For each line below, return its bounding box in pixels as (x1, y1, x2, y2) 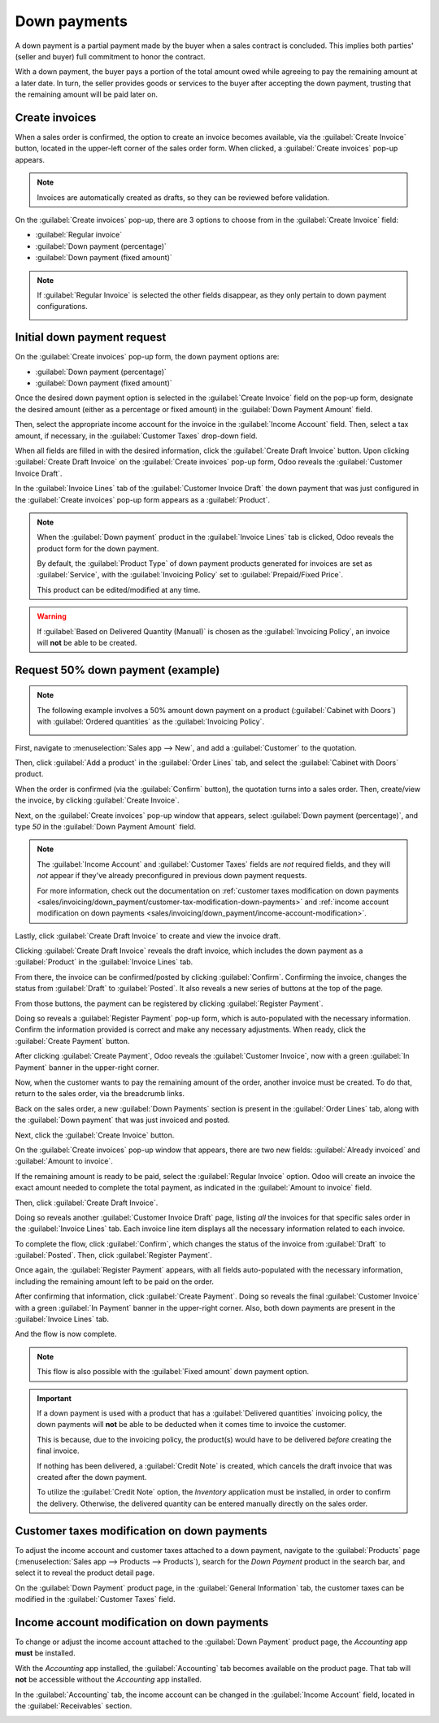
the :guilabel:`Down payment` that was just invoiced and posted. (15, 1115, 231, 1125)
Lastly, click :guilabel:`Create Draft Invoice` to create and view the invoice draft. (15, 931, 280, 941)
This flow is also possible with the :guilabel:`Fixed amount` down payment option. (37, 1367, 310, 1377)
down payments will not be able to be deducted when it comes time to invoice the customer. (37, 1420, 347, 1429)
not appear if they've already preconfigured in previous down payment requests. (37, 871, 307, 881)
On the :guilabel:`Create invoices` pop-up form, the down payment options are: (15, 352, 280, 362)
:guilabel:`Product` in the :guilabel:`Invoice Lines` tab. (15, 957, 193, 967)
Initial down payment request (15, 330, 167, 345)
